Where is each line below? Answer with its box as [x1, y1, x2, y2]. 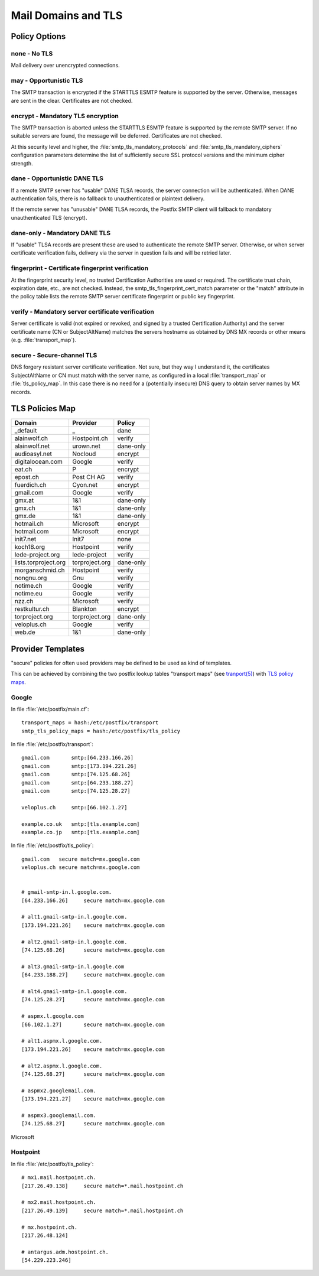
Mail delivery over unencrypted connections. [11, 62, 121, 69]
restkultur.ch [14, 605, 50, 613]
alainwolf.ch [14, 434, 48, 442]
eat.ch [14, 466, 32, 474]
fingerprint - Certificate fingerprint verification [11, 264, 149, 272]
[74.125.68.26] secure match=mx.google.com [21, 947, 165, 953]
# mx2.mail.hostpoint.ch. [21, 1199, 97, 1206]
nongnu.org [14, 574, 47, 582]
